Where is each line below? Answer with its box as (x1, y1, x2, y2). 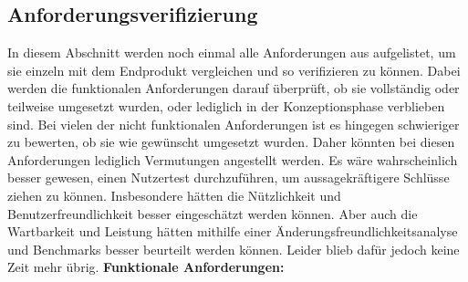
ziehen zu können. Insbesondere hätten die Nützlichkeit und (7, 185, 341, 204)
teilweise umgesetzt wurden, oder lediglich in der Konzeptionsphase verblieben (7, 96, 445, 115)
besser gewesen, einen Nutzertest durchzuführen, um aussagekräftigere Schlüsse (7, 168, 450, 187)
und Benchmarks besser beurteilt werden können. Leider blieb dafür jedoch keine (7, 239, 460, 258)
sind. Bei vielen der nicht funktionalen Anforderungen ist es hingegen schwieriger (7, 114, 460, 133)
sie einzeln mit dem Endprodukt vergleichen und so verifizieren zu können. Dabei (7, 60, 461, 79)
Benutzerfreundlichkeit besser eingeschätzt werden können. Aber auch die (7, 204, 418, 223)
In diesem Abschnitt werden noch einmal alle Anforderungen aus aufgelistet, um (7, 43, 456, 62)
